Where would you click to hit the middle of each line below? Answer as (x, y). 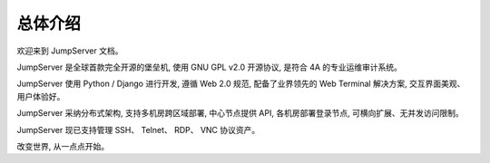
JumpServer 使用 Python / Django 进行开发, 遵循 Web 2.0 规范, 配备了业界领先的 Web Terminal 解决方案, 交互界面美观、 (241, 84)
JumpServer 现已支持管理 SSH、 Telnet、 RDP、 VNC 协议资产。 (138, 129)
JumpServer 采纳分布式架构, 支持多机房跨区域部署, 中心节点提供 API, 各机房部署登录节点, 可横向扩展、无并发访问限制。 (240, 113)
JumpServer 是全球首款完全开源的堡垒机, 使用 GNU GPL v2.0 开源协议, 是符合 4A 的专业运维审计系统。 (210, 67)
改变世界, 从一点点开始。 (63, 146)
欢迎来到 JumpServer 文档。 (70, 51)
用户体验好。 (41, 96)
